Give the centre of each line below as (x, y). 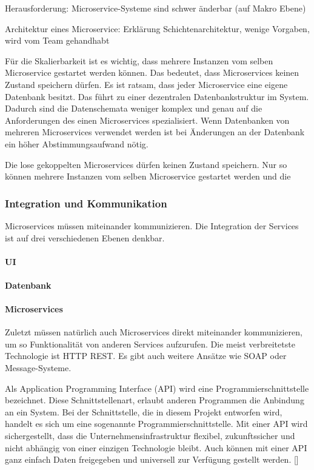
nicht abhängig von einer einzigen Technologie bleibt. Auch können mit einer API (156, 447)
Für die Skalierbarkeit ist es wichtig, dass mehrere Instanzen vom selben (139, 60)
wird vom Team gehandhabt (57, 40)
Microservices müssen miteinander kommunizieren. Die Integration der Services (152, 225)
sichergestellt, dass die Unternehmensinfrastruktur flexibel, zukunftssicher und (150, 436)
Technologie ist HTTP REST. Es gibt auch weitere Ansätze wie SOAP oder (146, 356)
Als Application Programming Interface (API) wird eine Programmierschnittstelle (157, 388)
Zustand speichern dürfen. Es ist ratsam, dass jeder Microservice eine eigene (146, 84)
